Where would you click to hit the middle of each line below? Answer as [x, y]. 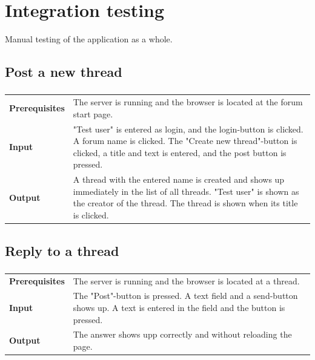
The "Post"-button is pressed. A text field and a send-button [185, 296]
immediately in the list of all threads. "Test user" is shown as [186, 191]
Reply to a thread [62, 250]
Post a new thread [64, 72]
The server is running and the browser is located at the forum [188, 102]
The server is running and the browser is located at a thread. [186, 280]
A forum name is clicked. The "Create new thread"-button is [185, 141]
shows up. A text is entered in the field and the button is [179, 307]
